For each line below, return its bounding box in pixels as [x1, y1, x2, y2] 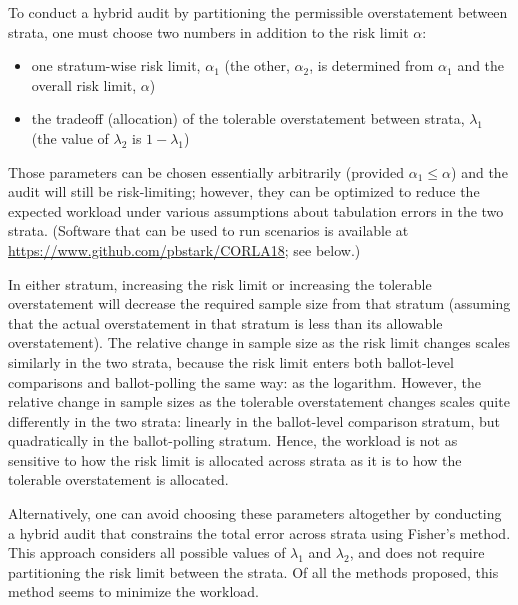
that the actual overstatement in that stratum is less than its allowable [8, 312, 443, 333]
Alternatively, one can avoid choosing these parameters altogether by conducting [8, 503, 502, 524]
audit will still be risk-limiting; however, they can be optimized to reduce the [8, 181, 480, 202]
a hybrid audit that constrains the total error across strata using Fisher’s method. [8, 522, 511, 543]
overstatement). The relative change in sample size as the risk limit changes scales [8, 332, 510, 353]
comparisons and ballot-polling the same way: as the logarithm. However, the [8, 371, 481, 392]
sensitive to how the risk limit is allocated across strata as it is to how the [8, 449, 462, 470]
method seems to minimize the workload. [8, 581, 259, 602]
